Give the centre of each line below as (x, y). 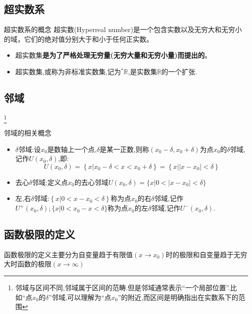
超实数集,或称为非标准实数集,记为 (68, 71)
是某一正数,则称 (124, 149)
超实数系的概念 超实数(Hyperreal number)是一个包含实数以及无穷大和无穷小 (123, 29)
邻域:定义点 (50, 182)
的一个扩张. (179, 71)
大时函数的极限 (28, 264)
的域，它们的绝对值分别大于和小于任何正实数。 (79, 39)
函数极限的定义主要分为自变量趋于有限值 (68, 254)
